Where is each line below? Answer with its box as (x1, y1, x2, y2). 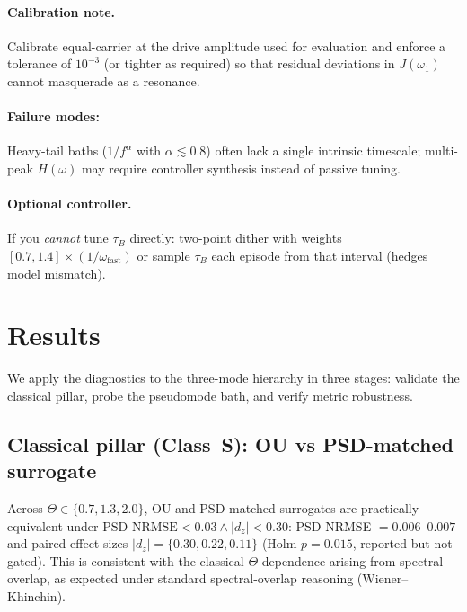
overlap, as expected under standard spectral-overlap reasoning (7, 569, 354, 588)
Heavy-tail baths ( (7, 141, 108, 160)
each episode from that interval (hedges (211, 245, 428, 264)
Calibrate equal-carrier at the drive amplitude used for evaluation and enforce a (7, 36, 446, 55)
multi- (424, 141, 458, 160)
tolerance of (7, 54, 72, 73)
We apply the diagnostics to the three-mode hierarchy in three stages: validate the (7, 368, 460, 387)
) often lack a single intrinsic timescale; (206, 141, 421, 160)
